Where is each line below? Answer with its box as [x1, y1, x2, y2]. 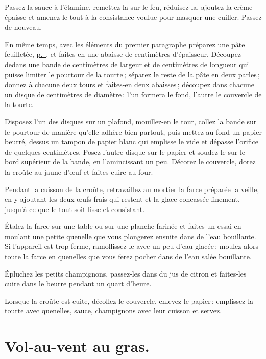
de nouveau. [5, 22, 42, 32]
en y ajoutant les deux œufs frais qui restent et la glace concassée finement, [5, 194, 240, 204]
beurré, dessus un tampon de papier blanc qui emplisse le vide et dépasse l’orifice [5, 136, 258, 147]
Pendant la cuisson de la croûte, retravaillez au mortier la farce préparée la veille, [5, 183, 259, 194]
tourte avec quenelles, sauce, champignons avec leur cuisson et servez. [5, 305, 222, 316]
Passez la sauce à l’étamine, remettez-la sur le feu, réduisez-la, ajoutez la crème [5, 2, 253, 12]
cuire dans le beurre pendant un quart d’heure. [5, 278, 152, 289]
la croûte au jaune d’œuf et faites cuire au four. [5, 166, 153, 177]
